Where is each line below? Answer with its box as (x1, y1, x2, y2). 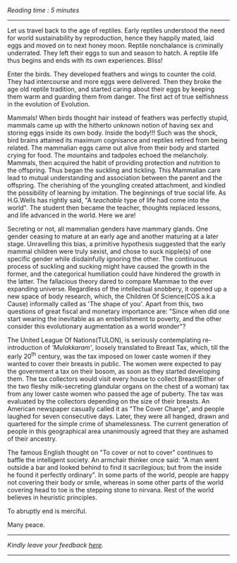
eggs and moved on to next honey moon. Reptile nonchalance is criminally (7, 42, 224, 49)
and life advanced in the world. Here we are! (7, 211, 136, 219)
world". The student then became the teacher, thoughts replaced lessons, (7, 204, 221, 212)
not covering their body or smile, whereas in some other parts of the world (7, 478, 224, 486)
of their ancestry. (7, 434, 58, 443)
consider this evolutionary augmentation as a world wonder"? (7, 322, 186, 330)
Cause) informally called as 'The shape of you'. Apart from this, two (7, 300, 204, 308)
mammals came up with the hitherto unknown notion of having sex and (7, 121, 214, 129)
